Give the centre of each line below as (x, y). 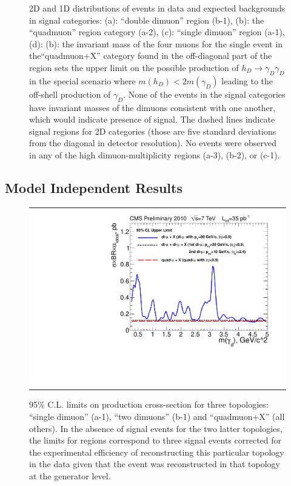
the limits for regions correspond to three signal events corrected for (156, 440)
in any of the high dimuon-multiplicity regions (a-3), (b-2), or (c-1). (155, 154)
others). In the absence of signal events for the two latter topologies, (156, 428)
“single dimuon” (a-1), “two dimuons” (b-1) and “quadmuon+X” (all (157, 416)
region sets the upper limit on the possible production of (134, 67)
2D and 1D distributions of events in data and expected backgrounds (157, 8)
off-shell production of (70, 94)
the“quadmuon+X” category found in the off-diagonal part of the (151, 56)
